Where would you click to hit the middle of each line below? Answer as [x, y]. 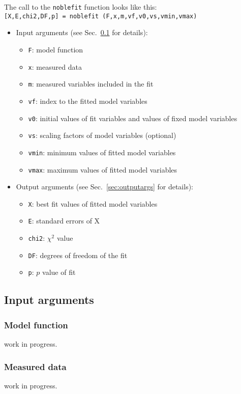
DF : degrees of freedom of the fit [78, 255]
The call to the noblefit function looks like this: [81, 7]
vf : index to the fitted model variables [88, 101]
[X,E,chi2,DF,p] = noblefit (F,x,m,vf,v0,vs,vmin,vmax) [101, 16]
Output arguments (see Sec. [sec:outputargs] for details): [104, 187]
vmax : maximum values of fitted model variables [103, 169]
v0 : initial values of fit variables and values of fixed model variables [133, 118]
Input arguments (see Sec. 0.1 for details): [82, 32]
